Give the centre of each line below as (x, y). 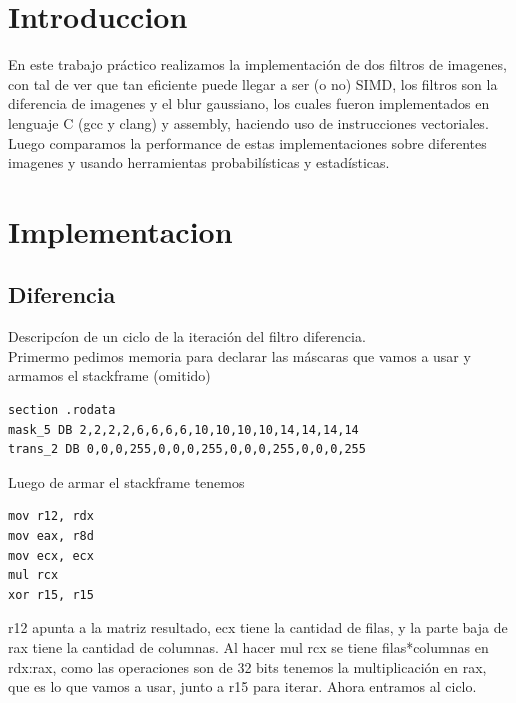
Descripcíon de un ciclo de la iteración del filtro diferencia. (187, 336)
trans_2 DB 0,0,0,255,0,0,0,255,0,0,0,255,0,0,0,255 (187, 449)
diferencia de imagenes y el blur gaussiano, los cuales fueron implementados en (249, 103)
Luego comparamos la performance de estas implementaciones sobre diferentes (247, 142)
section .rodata (62, 410)
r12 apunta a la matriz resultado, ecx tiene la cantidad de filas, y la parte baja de (258, 627)
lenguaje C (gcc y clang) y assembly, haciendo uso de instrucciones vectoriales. (248, 122)
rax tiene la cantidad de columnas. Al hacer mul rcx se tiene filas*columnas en (248, 646)
